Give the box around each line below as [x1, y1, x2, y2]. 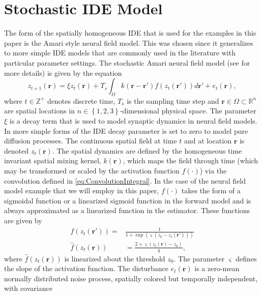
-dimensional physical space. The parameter [120, 105, 256, 116]
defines [236, 253, 257, 263]
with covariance [4, 283, 52, 293]
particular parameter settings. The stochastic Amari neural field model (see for [4, 57, 250, 68]
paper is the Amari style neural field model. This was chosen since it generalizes [4, 37, 253, 48]
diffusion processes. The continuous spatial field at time [4, 135, 177, 146]
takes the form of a [181, 185, 241, 196]
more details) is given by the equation [4, 67, 122, 78]
